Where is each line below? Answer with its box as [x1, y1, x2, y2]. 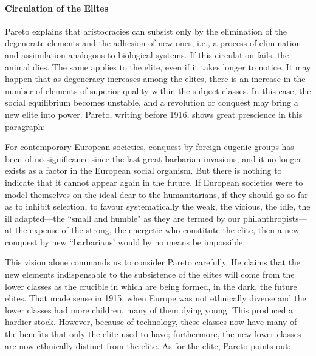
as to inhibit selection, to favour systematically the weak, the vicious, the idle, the [5, 200, 311, 213]
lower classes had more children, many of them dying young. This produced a [5, 303, 294, 316]
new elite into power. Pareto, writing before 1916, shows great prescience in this [5, 108, 303, 120]
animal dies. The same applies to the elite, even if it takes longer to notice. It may [5, 60, 311, 73]
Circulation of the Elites [5, 1, 108, 14]
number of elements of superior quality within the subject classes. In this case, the [5, 84, 311, 97]
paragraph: [5, 120, 46, 132]
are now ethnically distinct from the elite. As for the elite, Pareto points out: [5, 339, 291, 352]
